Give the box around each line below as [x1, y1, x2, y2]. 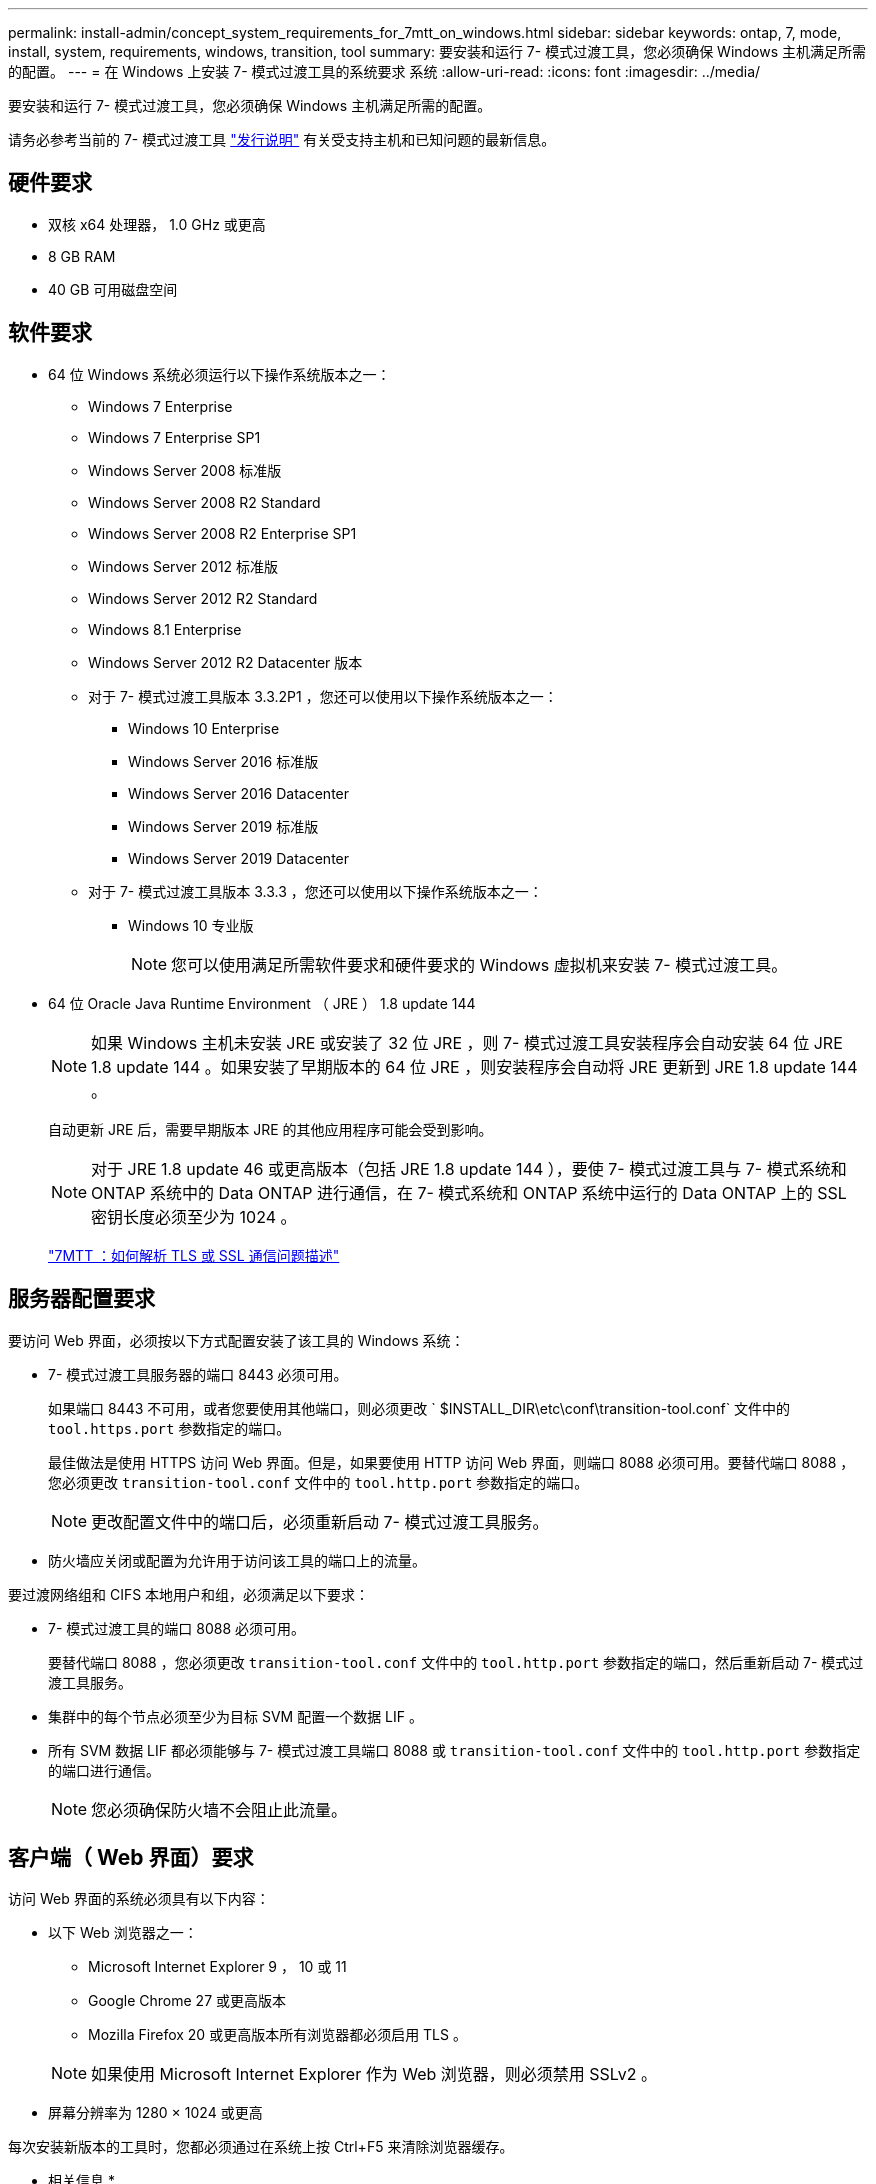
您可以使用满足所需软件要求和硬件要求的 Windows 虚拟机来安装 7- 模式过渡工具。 [171, 954, 788, 975]
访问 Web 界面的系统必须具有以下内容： [8, 1890, 270, 1908]
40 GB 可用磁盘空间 [48, 280, 178, 298]
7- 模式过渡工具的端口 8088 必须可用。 [48, 1619, 305, 1637]
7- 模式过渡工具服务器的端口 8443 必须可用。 [48, 1365, 348, 1383]
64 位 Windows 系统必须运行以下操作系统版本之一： [48, 365, 391, 383]
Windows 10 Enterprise [128, 719, 280, 737]
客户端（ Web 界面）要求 [8, 1844, 254, 1870]
